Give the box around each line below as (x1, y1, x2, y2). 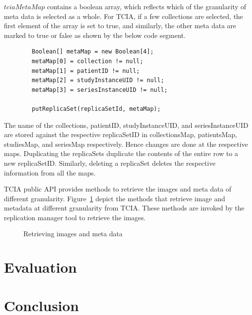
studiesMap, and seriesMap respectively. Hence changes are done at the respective (4, 139, 248, 149)
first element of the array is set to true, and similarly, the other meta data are (4, 20, 236, 31)
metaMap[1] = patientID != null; (32, 67, 140, 74)
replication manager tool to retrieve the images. (4, 212, 146, 222)
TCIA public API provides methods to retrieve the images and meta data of (4, 184, 232, 194)
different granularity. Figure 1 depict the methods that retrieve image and (4, 193, 225, 203)
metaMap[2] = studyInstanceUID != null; (32, 77, 164, 84)
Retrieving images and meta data (23, 228, 123, 239)
